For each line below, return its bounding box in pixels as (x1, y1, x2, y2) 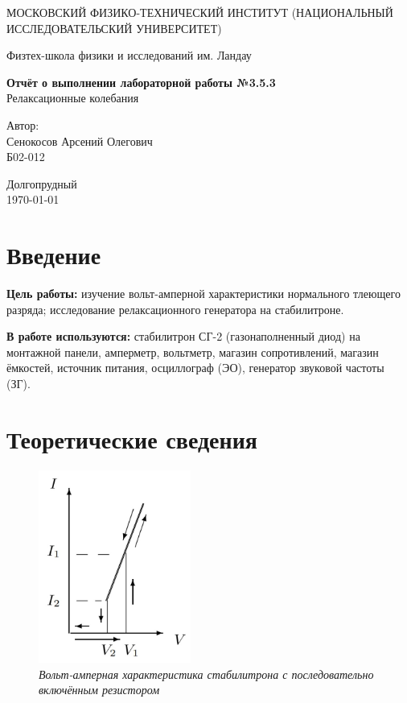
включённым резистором (39, 681, 160, 698)
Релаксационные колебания (6, 89, 139, 106)
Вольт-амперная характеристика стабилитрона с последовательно (39, 665, 374, 682)
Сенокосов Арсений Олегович (6, 132, 153, 149)
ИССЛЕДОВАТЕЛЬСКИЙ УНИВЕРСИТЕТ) (6, 19, 222, 36)
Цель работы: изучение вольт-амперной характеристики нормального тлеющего (6, 285, 401, 302)
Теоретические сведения (6, 422, 257, 455)
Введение (6, 238, 101, 271)
